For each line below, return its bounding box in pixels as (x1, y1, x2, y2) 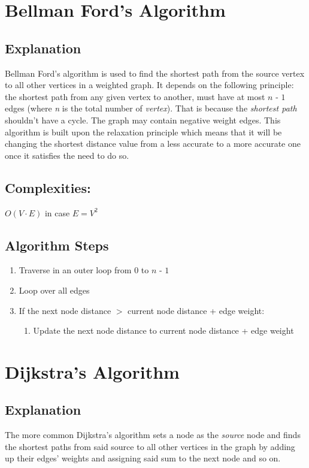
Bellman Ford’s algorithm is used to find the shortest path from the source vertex (5, 67, 305, 79)
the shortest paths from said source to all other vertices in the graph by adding (5, 440, 295, 452)
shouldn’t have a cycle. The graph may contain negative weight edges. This (5, 113, 281, 126)
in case (44, 206, 70, 219)
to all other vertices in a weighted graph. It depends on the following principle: (5, 78, 294, 91)
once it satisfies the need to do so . (5, 149, 129, 161)
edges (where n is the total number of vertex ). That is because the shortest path (5, 102, 297, 114)
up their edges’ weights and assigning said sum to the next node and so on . (5, 452, 281, 464)
